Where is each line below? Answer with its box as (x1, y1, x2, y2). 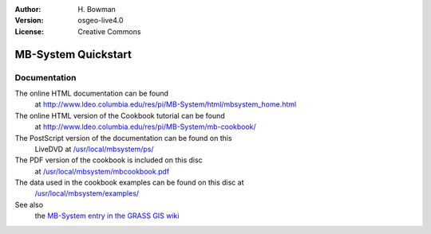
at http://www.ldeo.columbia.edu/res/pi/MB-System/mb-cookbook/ (34, 122, 257, 131)
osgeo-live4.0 (77, 16, 124, 25)
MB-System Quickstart (14, 48, 132, 61)
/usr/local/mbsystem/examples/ (34, 189, 140, 198)
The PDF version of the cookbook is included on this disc (14, 155, 203, 165)
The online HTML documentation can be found (14, 88, 169, 98)
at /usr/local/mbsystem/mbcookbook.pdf (34, 166, 170, 176)
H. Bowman (77, 5, 116, 14)
